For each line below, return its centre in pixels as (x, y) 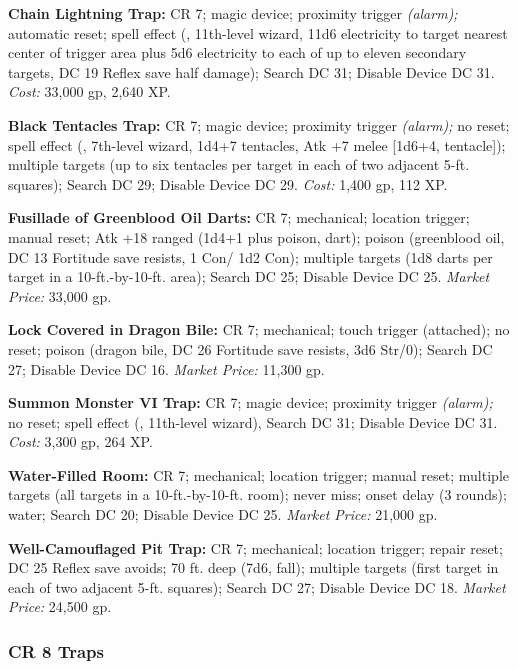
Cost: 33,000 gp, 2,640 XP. (89, 91)
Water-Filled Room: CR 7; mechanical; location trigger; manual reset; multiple (258, 474)
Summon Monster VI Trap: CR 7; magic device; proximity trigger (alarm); (250, 402)
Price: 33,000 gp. (60, 295)
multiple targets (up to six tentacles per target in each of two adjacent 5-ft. (239, 164)
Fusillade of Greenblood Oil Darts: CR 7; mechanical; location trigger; (239, 217)
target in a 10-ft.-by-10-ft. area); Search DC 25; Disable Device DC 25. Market (249, 276)
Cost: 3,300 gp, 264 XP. (80, 441)
